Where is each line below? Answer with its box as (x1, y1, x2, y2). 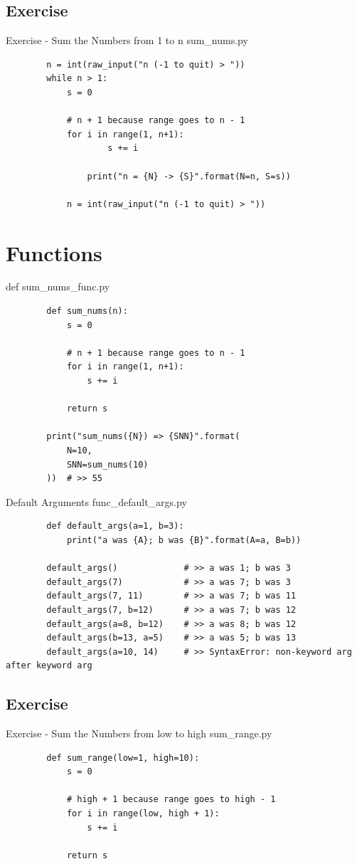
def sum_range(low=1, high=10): (46, 752, 200, 763)
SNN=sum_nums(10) (66, 459, 149, 470)
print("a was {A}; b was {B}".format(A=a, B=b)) (66, 534, 302, 545)
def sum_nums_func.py (6, 279, 110, 294)
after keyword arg (6, 660, 92, 671)
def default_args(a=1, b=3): (46, 521, 184, 532)
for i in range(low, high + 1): (66, 808, 220, 819)
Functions (6, 238, 102, 267)
